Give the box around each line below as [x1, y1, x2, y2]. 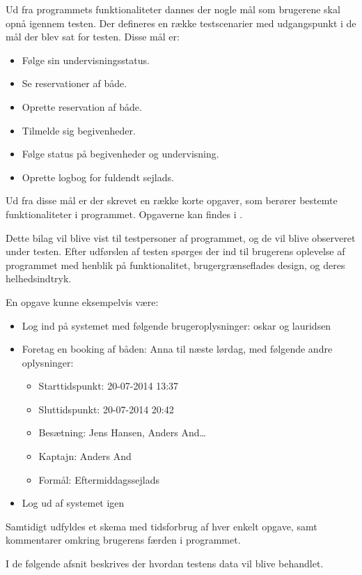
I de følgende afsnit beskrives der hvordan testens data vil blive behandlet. [6, 556, 324, 571]
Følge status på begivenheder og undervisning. [22, 146, 219, 161]
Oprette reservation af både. [22, 99, 142, 114]
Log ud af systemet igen [22, 496, 125, 510]
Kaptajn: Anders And [38, 449, 132, 463]
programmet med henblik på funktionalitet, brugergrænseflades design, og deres [6, 257, 345, 272]
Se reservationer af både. [22, 76, 127, 91]
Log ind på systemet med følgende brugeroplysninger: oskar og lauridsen [22, 318, 331, 332]
